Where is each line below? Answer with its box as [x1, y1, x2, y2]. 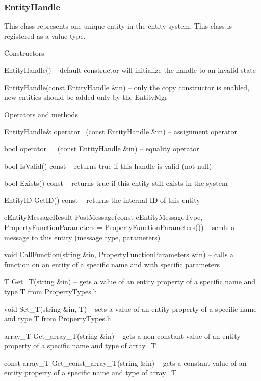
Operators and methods [4, 109, 78, 119]
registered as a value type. [4, 30, 86, 41]
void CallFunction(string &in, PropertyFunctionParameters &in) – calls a [4, 249, 234, 260]
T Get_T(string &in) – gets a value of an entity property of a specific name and [4, 276, 256, 287]
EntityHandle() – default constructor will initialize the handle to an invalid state [4, 65, 256, 75]
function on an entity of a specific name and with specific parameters [4, 259, 220, 269]
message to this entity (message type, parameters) [4, 232, 161, 242]
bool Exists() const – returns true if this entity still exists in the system [4, 177, 228, 188]
